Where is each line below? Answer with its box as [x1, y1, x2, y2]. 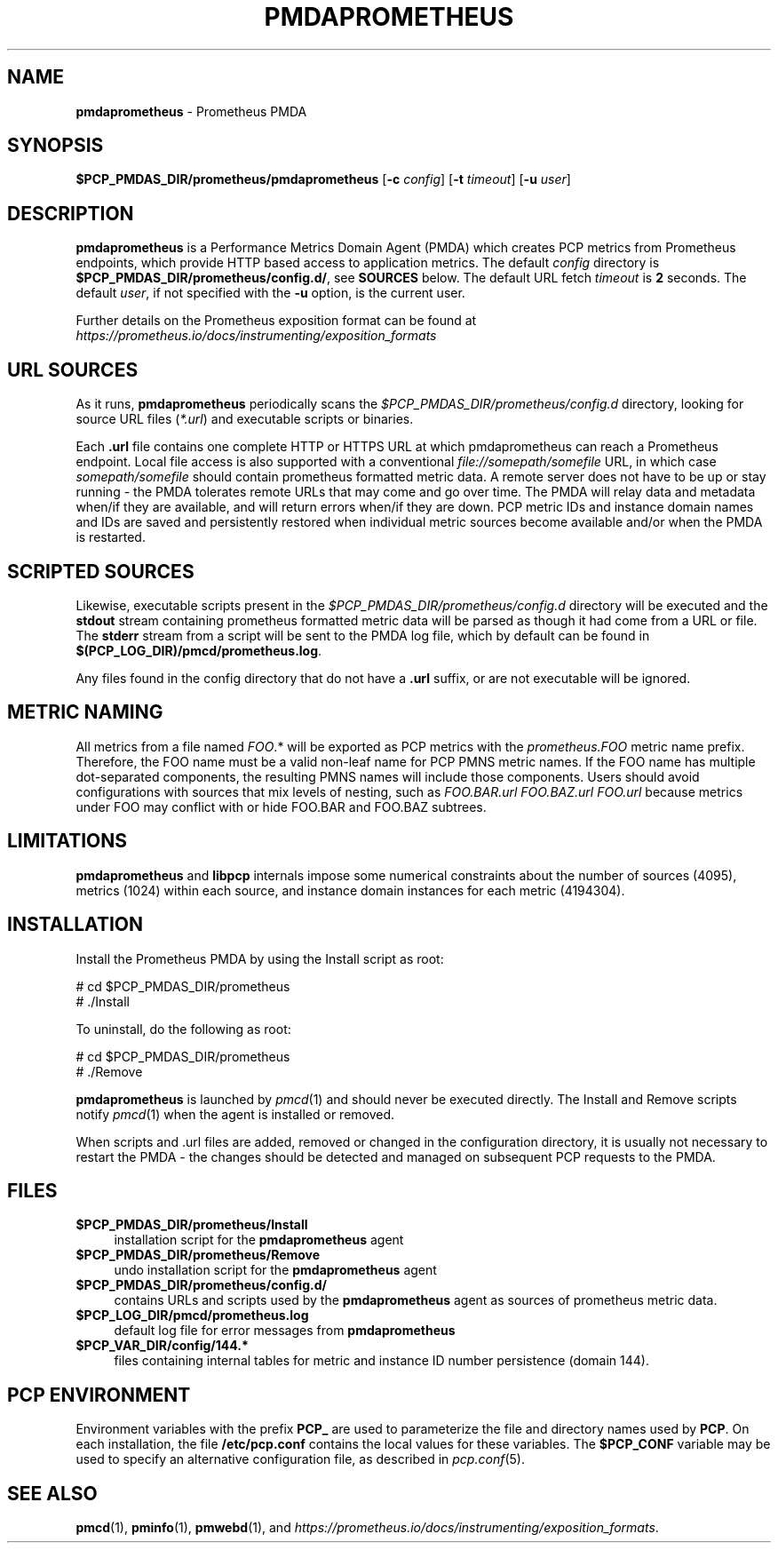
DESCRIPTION [7, 202, 134, 225]
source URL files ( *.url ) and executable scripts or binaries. [75, 411, 414, 427]
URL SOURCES [7, 358, 139, 381]
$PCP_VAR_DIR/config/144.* [75, 1338, 249, 1354]
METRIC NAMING [7, 701, 163, 724]
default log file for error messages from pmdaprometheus [114, 1323, 456, 1339]
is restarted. [75, 529, 146, 545]
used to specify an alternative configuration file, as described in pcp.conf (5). [75, 1451, 525, 1467]
